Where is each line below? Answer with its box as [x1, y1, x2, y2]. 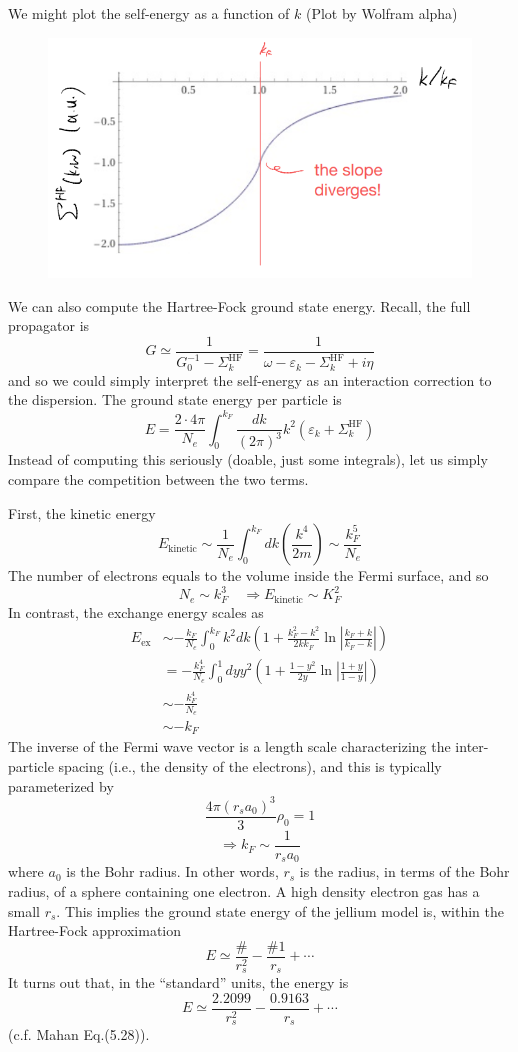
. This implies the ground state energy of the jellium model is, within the [56, 900, 504, 921]
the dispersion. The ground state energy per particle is [8, 389, 342, 410]
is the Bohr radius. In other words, [66, 861, 279, 882]
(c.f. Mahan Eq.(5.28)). [8, 1024, 150, 1045]
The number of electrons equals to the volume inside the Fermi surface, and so [8, 565, 489, 586]
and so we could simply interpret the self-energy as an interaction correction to [8, 369, 492, 390]
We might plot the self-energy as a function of [8, 3, 290, 23]
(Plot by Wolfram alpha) [305, 3, 458, 23]
